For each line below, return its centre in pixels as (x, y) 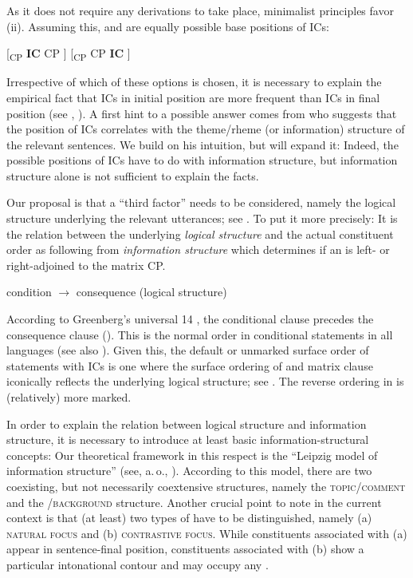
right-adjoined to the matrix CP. (86, 265)
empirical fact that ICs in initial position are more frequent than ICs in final (193, 97)
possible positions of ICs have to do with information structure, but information (202, 160)
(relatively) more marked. (69, 397)
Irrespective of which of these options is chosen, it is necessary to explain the (194, 82)
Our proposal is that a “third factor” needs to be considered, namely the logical (201, 202)
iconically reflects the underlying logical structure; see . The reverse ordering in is (205, 381)
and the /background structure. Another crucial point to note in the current (194, 502)
